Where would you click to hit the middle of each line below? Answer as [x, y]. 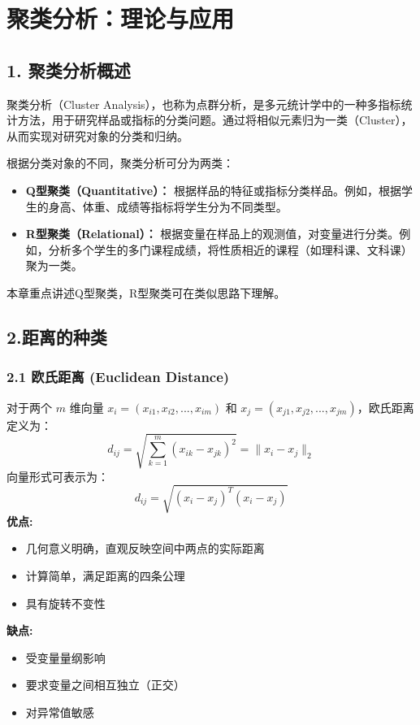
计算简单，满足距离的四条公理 [105, 575]
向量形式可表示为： [58, 476]
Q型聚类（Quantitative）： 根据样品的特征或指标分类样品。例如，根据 [213, 190]
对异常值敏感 [60, 712]
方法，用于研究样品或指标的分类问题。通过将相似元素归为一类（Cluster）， [215, 120]
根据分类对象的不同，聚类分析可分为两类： [120, 163]
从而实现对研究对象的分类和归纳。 [97, 135]
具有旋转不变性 [65, 603]
